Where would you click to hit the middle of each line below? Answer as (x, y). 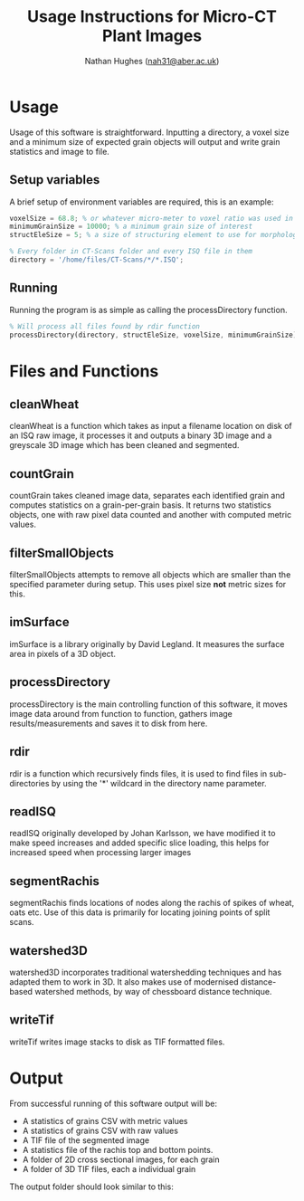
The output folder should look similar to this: (91, 1187)
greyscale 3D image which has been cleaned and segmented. (124, 445)
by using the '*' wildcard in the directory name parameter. (159, 783)
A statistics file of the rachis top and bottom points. (118, 1149)
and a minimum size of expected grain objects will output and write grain (145, 141)
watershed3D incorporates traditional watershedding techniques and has (146, 972)
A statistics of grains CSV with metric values (105, 1120)
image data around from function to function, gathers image (121, 713)
